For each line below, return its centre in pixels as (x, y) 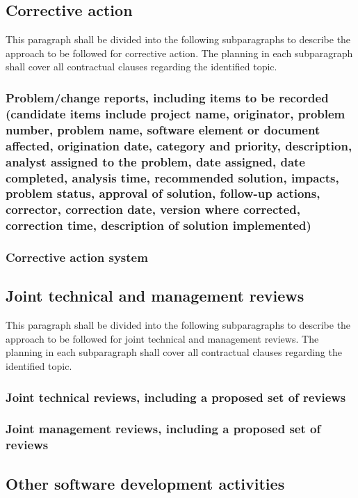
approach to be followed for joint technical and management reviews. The (162, 338)
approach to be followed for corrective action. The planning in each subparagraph (179, 53)
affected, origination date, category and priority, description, (179, 145)
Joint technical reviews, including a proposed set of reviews (176, 397)
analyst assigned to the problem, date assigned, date (155, 161)
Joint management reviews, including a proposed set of (163, 429)
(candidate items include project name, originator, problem (176, 113)
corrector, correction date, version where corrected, (153, 209)
